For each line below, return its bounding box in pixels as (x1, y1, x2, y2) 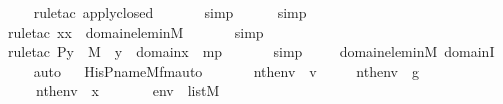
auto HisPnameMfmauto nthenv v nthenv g (33, 60, 419, 81)
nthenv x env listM (35, 80, 220, 101)
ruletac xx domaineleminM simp (8, 21, 264, 42)
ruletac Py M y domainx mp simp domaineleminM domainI (8, 41, 495, 62)
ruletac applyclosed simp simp (33, 2, 307, 22)
